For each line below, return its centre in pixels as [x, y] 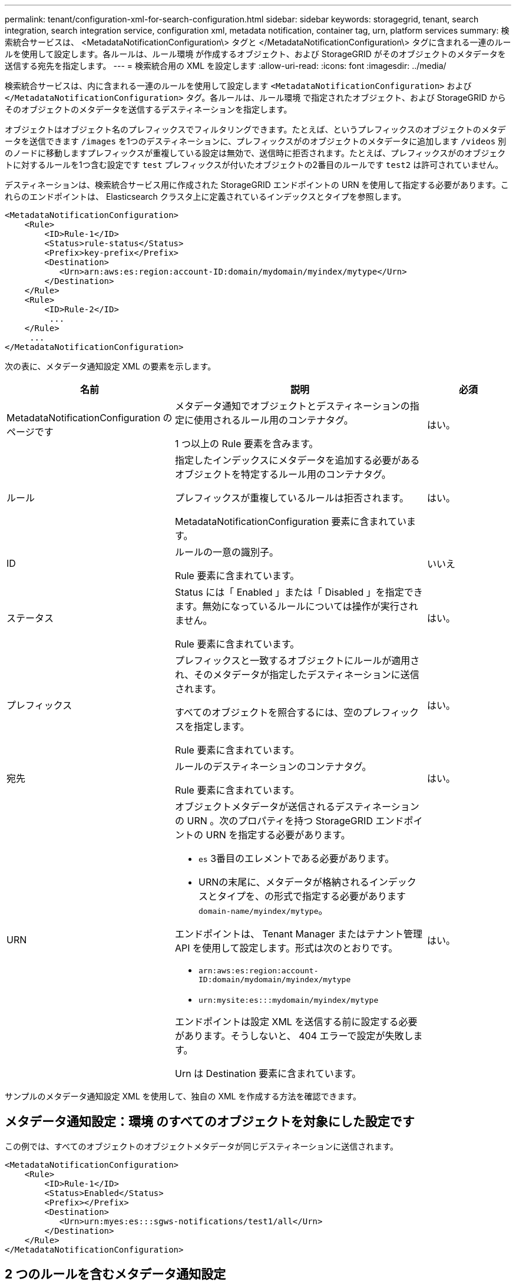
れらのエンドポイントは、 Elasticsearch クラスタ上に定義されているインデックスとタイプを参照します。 [206, 196]
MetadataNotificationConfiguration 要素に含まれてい [291, 521]
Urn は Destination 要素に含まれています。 [268, 1073]
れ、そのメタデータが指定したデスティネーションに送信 [297, 675]
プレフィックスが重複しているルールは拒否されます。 [292, 498]
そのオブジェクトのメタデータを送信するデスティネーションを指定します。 [148, 109]
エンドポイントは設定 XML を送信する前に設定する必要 [296, 1022]
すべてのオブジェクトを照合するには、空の [269, 712]
